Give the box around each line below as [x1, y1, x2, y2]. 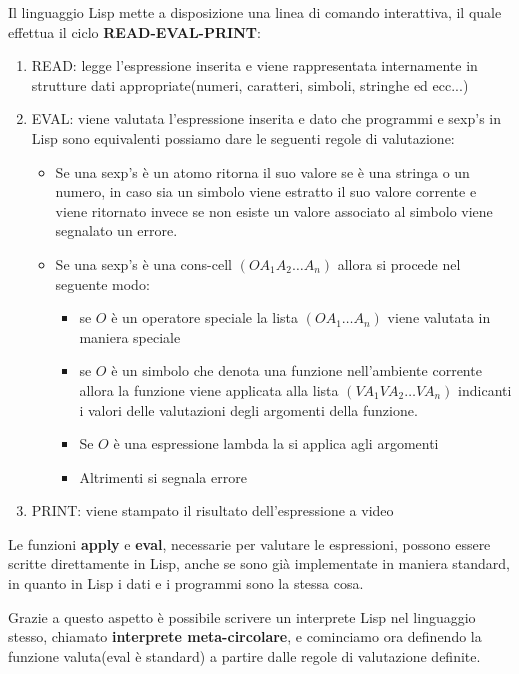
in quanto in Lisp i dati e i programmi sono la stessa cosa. [8, 573, 364, 594]
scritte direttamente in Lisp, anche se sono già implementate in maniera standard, [8, 553, 510, 574]
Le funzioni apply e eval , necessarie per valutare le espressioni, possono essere [8, 533, 491, 554]
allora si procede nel [337, 253, 461, 274]
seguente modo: [55, 273, 150, 294]
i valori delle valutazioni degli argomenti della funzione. [79, 399, 418, 420]
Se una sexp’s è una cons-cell [55, 253, 232, 274]
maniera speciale [79, 326, 181, 347]
